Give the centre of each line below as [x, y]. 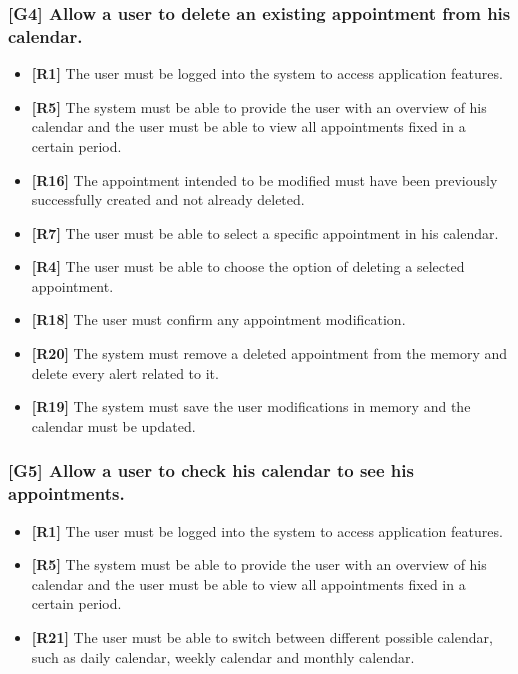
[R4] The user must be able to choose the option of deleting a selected [248, 266]
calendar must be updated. [113, 425]
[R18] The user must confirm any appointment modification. [218, 319]
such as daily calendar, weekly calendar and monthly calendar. [223, 656]
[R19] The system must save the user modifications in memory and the [251, 406]
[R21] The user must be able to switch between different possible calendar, [262, 636]
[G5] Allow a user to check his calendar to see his [211, 470]
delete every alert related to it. [125, 372]
